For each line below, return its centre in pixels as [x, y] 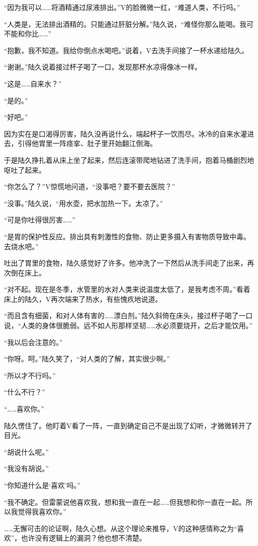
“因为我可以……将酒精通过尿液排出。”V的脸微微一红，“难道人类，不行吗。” [122, 7]
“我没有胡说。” [27, 468]
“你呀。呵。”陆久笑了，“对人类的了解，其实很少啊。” [87, 359]
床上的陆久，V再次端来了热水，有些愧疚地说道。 [83, 299]
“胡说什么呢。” [27, 451]
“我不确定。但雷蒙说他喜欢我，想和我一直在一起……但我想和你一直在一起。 [125, 502]
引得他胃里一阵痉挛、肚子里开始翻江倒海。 [87, 143]
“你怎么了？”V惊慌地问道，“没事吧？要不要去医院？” [90, 186]
